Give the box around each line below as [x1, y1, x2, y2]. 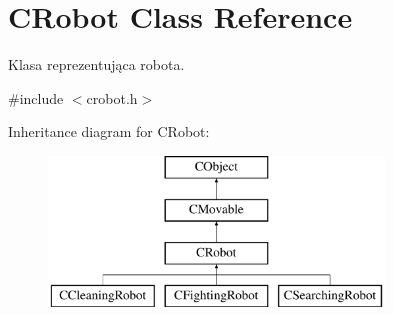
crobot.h [86, 87, 138, 108]
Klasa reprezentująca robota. [8, 54, 185, 75]
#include [8, 87, 64, 108]
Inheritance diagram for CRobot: [8, 121, 210, 142]
